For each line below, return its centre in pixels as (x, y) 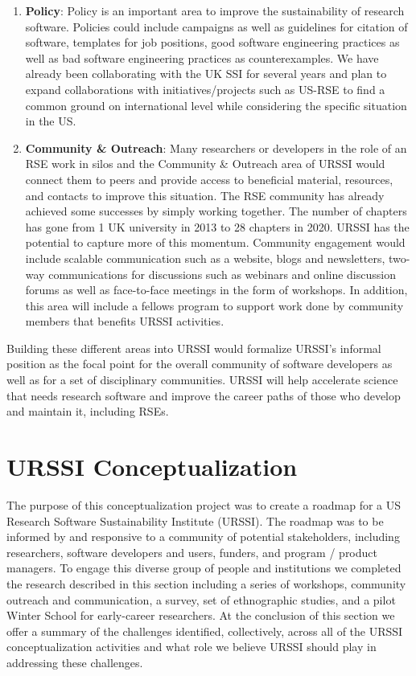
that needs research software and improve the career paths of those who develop (204, 395)
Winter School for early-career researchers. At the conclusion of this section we (201, 615)
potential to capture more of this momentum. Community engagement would (215, 242)
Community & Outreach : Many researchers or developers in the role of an (216, 147)
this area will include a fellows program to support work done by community (214, 305)
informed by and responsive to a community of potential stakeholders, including (203, 537)
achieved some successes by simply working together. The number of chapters (216, 211)
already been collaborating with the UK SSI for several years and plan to (206, 74)
